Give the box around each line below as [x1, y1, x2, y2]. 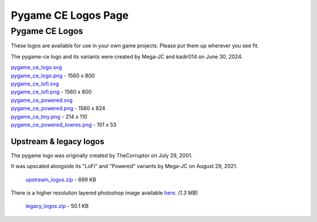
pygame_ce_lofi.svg [11, 80, 59, 87]
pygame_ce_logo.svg [11, 64, 62, 71]
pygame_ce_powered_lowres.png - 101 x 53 [11, 121, 117, 128]
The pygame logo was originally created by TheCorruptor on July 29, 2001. [11, 152, 193, 159]
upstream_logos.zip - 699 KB [25, 176, 96, 183]
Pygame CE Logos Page [11, 9, 129, 22]
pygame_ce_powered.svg [11, 97, 73, 104]
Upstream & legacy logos [11, 136, 104, 146]
